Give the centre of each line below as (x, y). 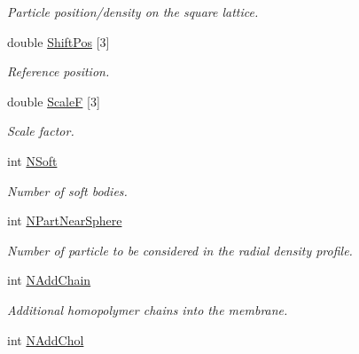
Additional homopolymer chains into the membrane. (148, 309)
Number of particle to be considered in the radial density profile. (180, 250)
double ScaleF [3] (54, 101)
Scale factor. (41, 131)
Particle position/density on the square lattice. (133, 12)
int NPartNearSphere (65, 220)
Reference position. (59, 71)
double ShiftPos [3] (59, 41)
